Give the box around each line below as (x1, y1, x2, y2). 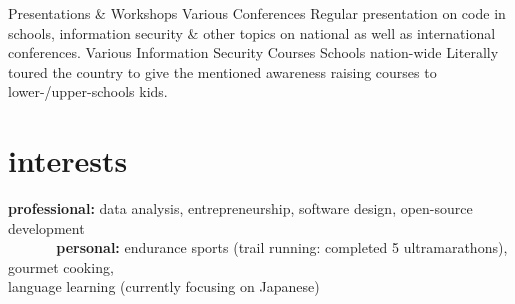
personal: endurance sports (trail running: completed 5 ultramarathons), (56, 237, 508, 258)
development (8, 217, 85, 238)
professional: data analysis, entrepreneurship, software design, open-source (8, 198, 473, 219)
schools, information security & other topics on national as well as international (8, 22, 496, 43)
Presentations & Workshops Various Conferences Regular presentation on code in (8, 3, 506, 23)
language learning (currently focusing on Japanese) (8, 276, 320, 297)
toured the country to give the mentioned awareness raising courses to (8, 61, 437, 82)
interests (8, 140, 128, 181)
